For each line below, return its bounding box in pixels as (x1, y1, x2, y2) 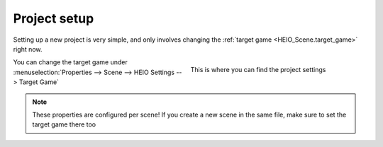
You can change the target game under (13, 58, 128, 66)
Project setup (13, 11, 94, 26)
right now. (13, 45, 43, 53)
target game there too (32, 120, 96, 129)
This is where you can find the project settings (190, 66, 326, 74)
